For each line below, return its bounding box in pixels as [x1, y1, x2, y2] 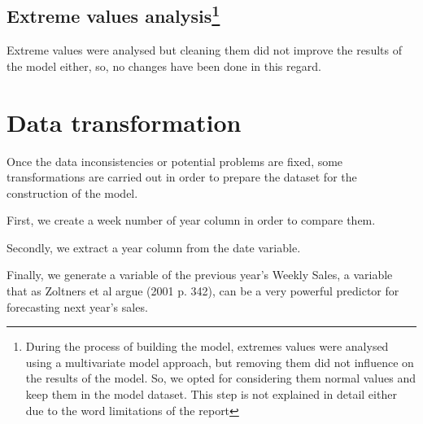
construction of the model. [7, 184, 138, 201]
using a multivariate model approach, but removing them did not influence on [25, 353, 414, 370]
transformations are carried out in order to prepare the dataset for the [7, 168, 357, 186]
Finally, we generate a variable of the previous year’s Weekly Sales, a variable [7, 266, 393, 283]
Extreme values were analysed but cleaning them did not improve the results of [7, 42, 402, 59]
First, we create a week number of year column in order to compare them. [7, 212, 376, 229]
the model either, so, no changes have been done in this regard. [7, 57, 321, 74]
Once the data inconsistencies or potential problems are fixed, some [7, 152, 343, 169]
